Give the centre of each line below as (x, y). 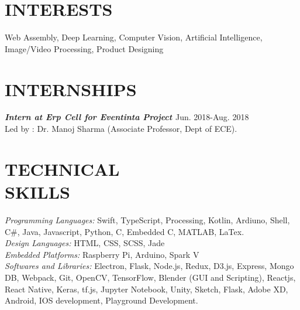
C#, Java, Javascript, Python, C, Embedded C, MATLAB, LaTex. (125, 231)
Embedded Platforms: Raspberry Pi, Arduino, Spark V (102, 254)
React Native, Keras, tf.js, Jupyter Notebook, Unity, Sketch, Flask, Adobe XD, (146, 289)
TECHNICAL (62, 168)
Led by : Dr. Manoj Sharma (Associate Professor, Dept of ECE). (121, 129)
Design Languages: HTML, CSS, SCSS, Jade (85, 243)
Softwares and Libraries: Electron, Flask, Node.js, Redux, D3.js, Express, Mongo (149, 266)
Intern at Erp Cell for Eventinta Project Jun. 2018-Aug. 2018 (127, 117)
